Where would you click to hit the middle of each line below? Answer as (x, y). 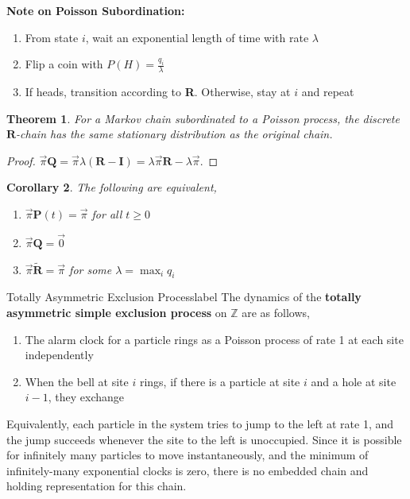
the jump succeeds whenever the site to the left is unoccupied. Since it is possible (204, 439)
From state (52, 37)
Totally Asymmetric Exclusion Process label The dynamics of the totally (184, 297)
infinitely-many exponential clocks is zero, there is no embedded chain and (188, 470)
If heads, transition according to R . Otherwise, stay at (158, 92)
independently (59, 355)
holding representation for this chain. (97, 486)
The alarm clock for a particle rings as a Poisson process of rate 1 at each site (214, 339)
